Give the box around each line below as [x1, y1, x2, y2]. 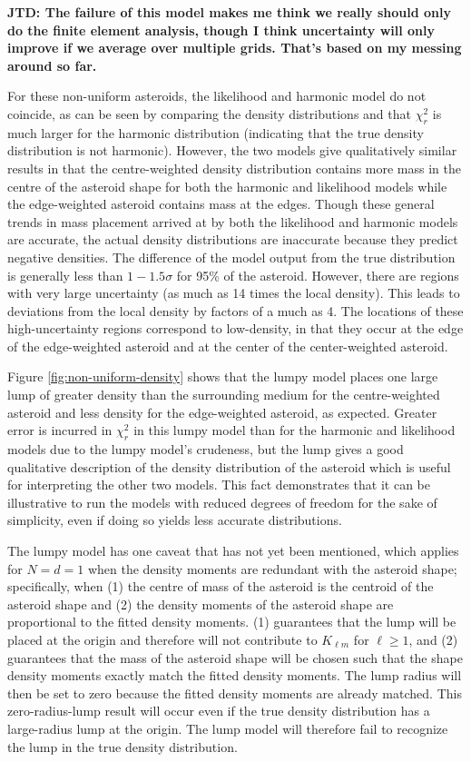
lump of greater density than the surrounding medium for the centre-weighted [7, 385, 440, 404]
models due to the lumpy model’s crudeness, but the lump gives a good [7, 440, 404, 459]
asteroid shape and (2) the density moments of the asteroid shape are [7, 594, 394, 613]
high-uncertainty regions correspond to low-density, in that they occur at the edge [7, 319, 464, 338]
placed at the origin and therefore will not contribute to [7, 630, 318, 648]
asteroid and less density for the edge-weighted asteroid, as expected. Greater [7, 402, 437, 421]
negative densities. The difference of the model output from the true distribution [7, 247, 456, 266]
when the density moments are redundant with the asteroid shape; [87, 559, 457, 578]
